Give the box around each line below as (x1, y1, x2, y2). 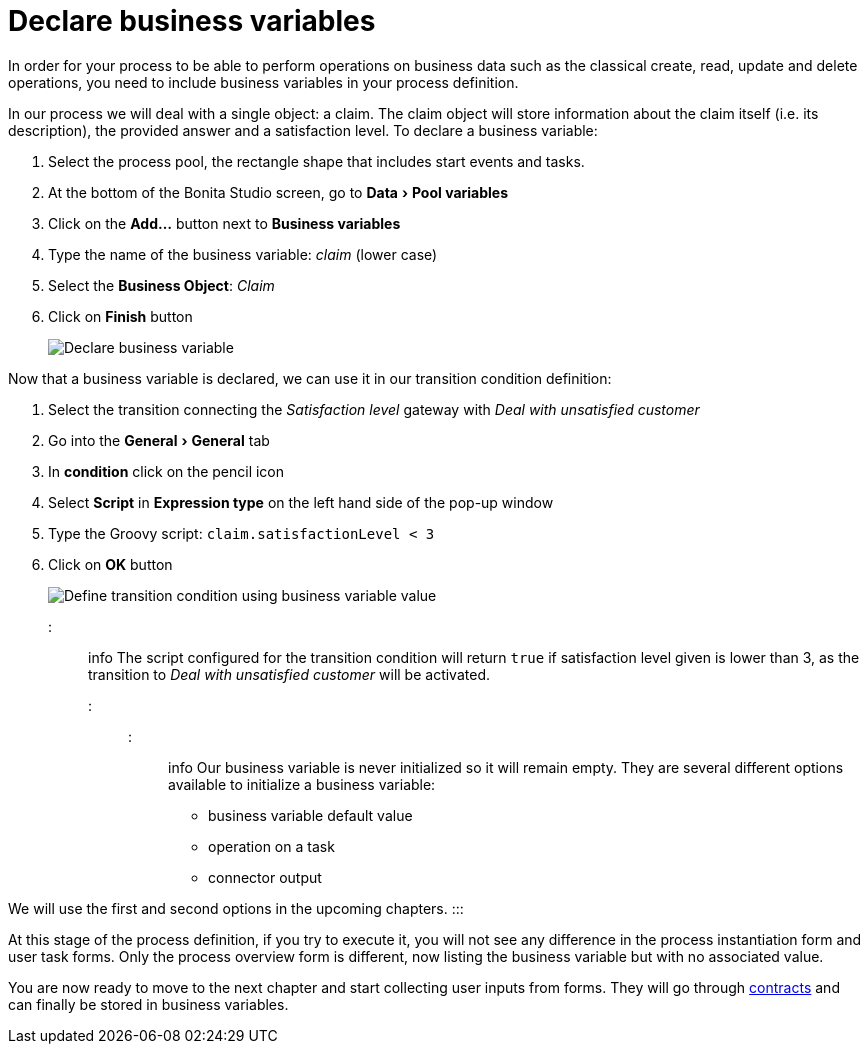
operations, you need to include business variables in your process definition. (8, 73, 519, 91)
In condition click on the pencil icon (48, 462, 285, 480)
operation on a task (208, 837, 335, 855)
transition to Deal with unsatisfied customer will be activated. (88, 665, 490, 683)
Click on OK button (48, 555, 173, 573)
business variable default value (208, 806, 413, 824)
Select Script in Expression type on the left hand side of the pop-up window (48, 493, 554, 511)
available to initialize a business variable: (168, 775, 436, 793)
